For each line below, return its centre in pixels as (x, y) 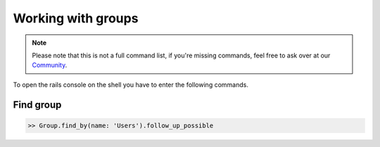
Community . (50, 65)
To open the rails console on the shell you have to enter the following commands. (131, 85)
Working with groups (76, 18)
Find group (37, 105)
